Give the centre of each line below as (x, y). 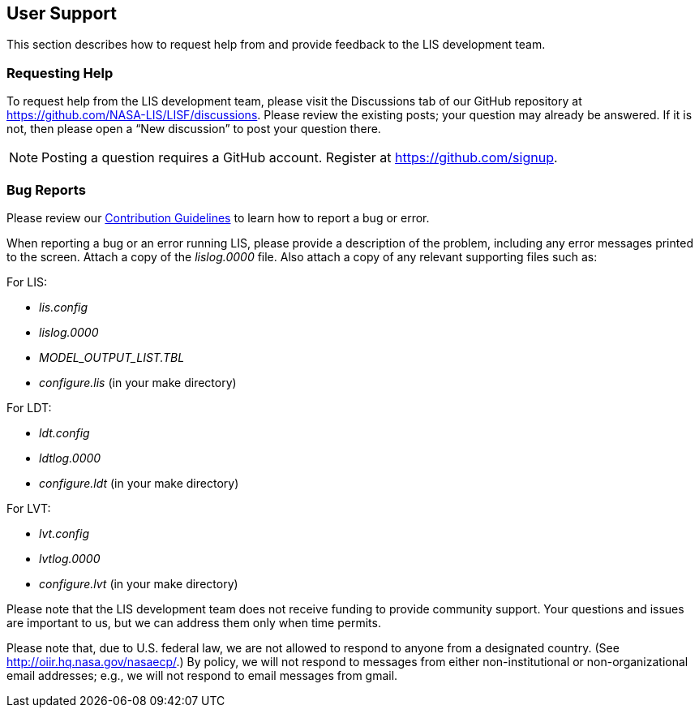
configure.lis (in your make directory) (138, 382)
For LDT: (29, 407)
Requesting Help (60, 73)
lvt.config (64, 533)
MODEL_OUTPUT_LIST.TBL (112, 357)
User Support (62, 13)
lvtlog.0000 (70, 558)
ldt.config (64, 432)
